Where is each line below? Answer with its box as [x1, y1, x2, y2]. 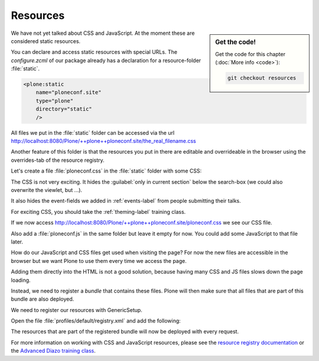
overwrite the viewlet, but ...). [11, 186, 83, 193]
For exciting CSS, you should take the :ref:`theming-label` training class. [11, 208, 186, 215]
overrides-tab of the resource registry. [11, 157, 105, 164]
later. [11, 238, 24, 245]
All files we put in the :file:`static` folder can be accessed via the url [11, 129, 175, 136]
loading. [11, 277, 31, 284]
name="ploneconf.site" [35, 89, 102, 96]
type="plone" [35, 97, 74, 104]
